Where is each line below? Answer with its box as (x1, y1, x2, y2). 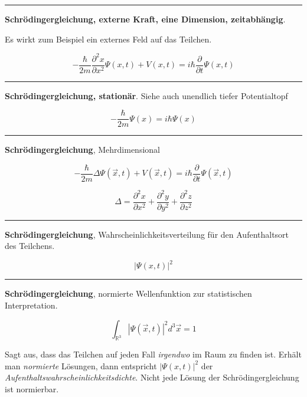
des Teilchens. (5, 239, 55, 252)
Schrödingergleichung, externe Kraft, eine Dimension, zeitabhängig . (5, 13, 286, 25)
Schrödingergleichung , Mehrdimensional (5, 143, 160, 156)
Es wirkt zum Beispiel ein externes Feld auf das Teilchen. (5, 32, 212, 45)
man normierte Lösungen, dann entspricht (5, 359, 157, 372)
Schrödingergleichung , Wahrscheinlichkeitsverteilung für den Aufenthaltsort (5, 228, 289, 240)
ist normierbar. (5, 383, 59, 395)
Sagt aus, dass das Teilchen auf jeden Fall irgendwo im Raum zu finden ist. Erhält (5, 348, 302, 360)
